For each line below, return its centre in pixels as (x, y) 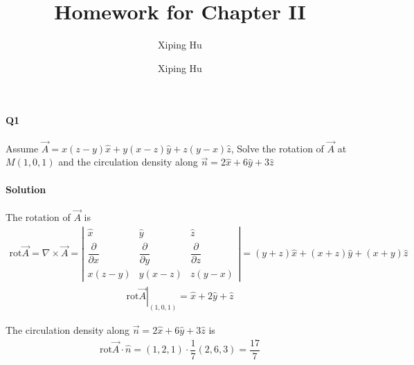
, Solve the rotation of (277, 148)
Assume (22, 148)
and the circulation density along (128, 162)
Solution (26, 189)
